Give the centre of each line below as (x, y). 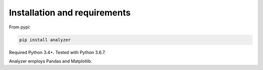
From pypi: (20, 27)
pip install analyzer (45, 40)
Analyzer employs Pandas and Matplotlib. (51, 61)
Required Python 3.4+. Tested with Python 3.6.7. (57, 52)
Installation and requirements (70, 13)
